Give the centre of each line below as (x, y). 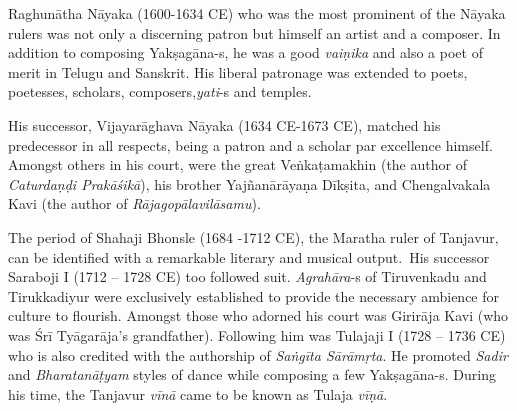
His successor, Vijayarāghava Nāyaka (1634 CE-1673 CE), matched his (224, 124)
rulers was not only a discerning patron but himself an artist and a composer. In (254, 32)
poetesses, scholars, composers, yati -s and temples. (160, 91)
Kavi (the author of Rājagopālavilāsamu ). (134, 203)
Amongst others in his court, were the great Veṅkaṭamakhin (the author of (237, 164)
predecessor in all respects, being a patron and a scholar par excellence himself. (250, 144)
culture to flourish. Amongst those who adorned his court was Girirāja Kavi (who (258, 315)
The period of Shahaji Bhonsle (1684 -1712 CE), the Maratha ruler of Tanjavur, (253, 236)
